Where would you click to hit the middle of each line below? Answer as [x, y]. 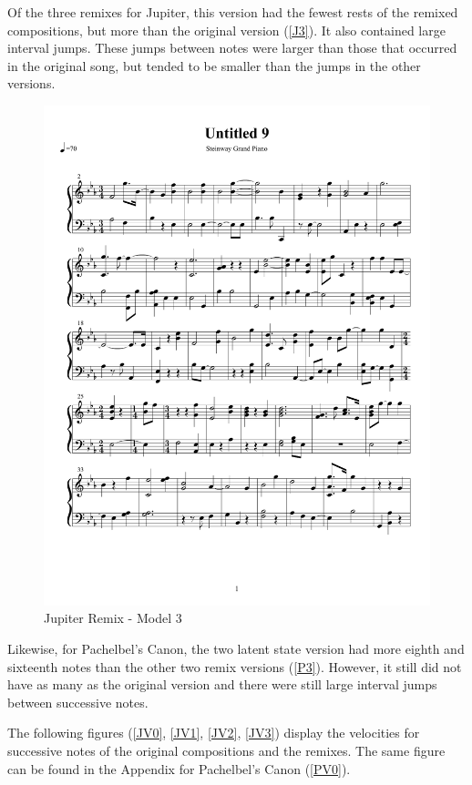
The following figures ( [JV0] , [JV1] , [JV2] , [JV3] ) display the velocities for [214, 733]
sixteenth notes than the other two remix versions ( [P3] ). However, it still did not [235, 666]
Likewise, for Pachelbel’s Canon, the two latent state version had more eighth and [236, 649]
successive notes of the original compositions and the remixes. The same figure [226, 751]
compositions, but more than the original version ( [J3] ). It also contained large [226, 30]
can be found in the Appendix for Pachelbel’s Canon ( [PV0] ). [179, 768]
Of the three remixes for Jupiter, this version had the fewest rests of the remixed [233, 12]
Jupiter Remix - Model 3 [113, 618]
